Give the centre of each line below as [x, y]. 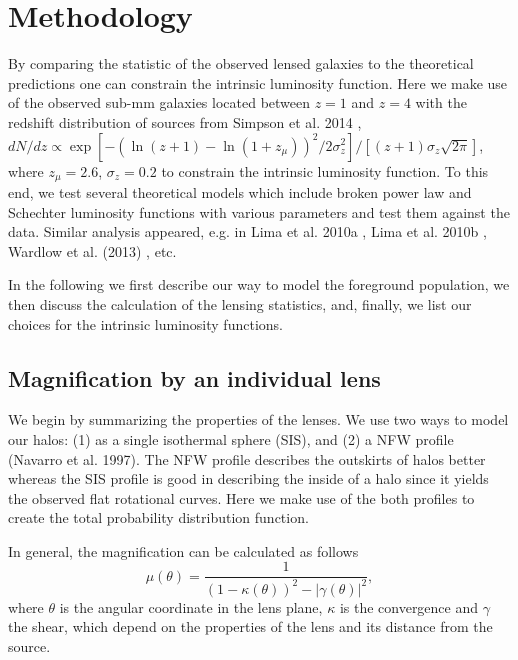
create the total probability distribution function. [158, 517]
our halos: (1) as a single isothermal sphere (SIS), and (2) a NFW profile [231, 438]
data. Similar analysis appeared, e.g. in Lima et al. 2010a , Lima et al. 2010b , [247, 231]
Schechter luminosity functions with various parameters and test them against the [259, 211]
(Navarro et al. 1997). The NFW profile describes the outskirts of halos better [247, 458]
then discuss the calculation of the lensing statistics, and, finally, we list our [240, 303]
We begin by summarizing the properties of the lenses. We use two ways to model [258, 419]
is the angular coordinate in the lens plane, [191, 606]
